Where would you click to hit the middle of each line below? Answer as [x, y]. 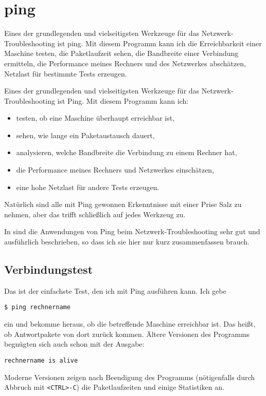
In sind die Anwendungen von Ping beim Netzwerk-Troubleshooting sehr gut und [132, 231]
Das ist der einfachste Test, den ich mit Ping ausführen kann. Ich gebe [115, 290]
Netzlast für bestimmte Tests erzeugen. [66, 73]
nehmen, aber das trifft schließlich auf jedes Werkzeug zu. [95, 214]
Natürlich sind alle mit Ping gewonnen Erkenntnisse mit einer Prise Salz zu [123, 204]
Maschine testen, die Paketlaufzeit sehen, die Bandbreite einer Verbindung [121, 53]
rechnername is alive [41, 360]
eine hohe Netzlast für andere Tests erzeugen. [88, 187]
